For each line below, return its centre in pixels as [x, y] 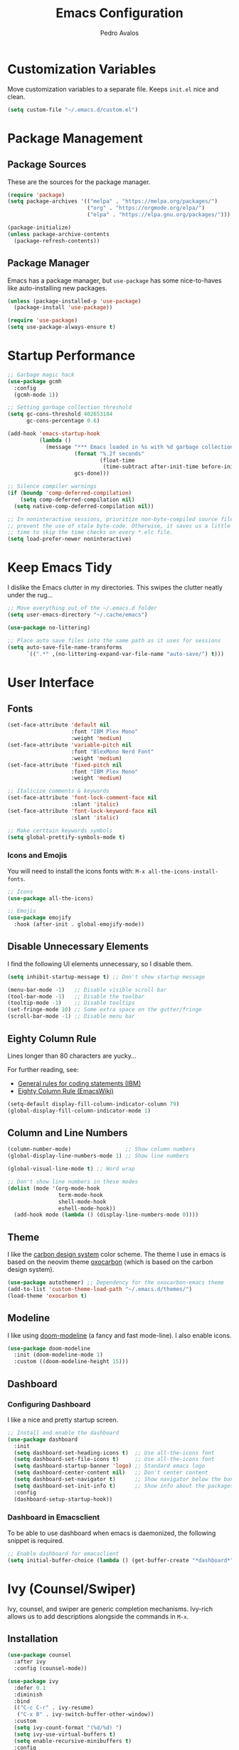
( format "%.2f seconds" [109, 454]
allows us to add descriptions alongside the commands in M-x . [98, 1616]
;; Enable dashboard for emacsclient [63, 1554]
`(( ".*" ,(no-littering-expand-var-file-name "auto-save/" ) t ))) [125, 654]
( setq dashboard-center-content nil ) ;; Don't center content [111, 1473]
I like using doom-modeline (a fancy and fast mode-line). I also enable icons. [119, 1335]
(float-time [117, 460]
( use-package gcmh [34, 381]
